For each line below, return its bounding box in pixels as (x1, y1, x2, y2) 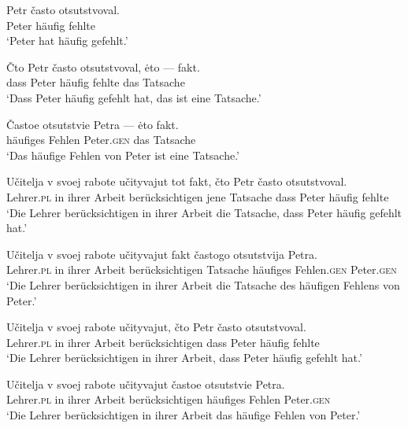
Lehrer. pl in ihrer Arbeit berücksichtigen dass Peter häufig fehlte (6, 334, 320, 350)
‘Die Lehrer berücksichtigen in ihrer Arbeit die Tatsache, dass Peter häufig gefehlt (6, 204, 402, 220)
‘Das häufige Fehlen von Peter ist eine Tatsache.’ (6, 146, 240, 163)
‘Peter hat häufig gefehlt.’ (6, 32, 128, 49)
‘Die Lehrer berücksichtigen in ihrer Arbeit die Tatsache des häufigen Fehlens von (6, 276, 400, 293)
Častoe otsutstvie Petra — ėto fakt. (6, 116, 179, 132)
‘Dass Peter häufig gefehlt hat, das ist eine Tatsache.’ (6, 89, 261, 105)
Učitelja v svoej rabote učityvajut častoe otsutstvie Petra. (6, 375, 285, 392)
